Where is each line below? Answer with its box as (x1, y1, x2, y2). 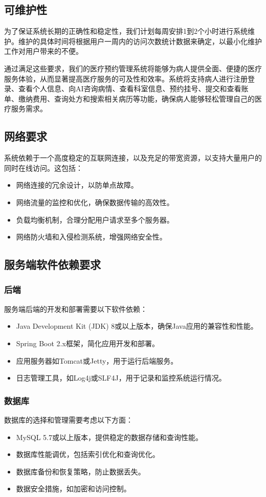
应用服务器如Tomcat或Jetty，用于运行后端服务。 (16, 355, 178, 366)
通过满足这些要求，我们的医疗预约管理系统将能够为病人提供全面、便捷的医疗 (4, 63, 262, 73)
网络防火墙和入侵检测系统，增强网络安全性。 (16, 231, 167, 242)
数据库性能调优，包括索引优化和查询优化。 (16, 449, 160, 460)
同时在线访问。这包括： (4, 162, 83, 173)
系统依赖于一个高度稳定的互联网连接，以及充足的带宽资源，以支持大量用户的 (4, 152, 262, 163)
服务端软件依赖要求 (4, 256, 101, 272)
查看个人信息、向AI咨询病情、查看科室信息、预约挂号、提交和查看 (18, 83, 241, 94)
